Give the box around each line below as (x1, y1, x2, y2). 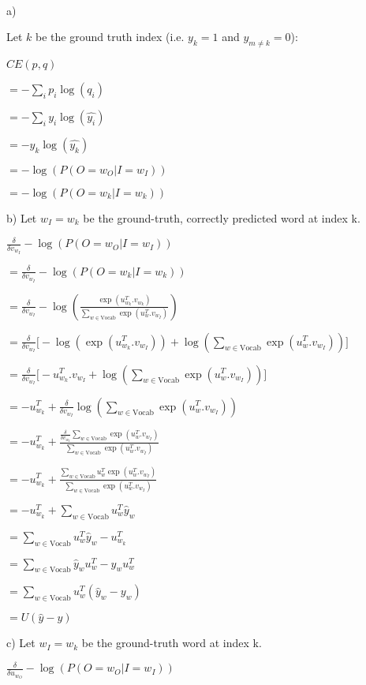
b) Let (6, 209, 37, 226)
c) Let (6, 634, 35, 651)
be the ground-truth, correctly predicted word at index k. (83, 209, 360, 226)
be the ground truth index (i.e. (35, 28, 185, 45)
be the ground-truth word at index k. (81, 634, 262, 651)
